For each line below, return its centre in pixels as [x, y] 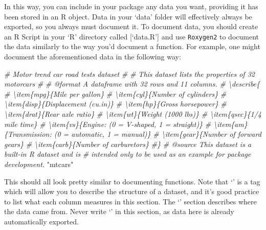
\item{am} [230, 124]
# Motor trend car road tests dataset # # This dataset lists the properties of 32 [129, 74]
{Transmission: [28, 134]
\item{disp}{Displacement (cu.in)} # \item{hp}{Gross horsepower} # [115, 104]
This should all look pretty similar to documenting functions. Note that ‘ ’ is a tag [132, 181]
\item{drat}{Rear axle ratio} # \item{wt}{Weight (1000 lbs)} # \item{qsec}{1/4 [133, 114]
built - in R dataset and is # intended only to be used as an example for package [128, 154]
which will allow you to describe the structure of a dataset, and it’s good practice [132, 191]
